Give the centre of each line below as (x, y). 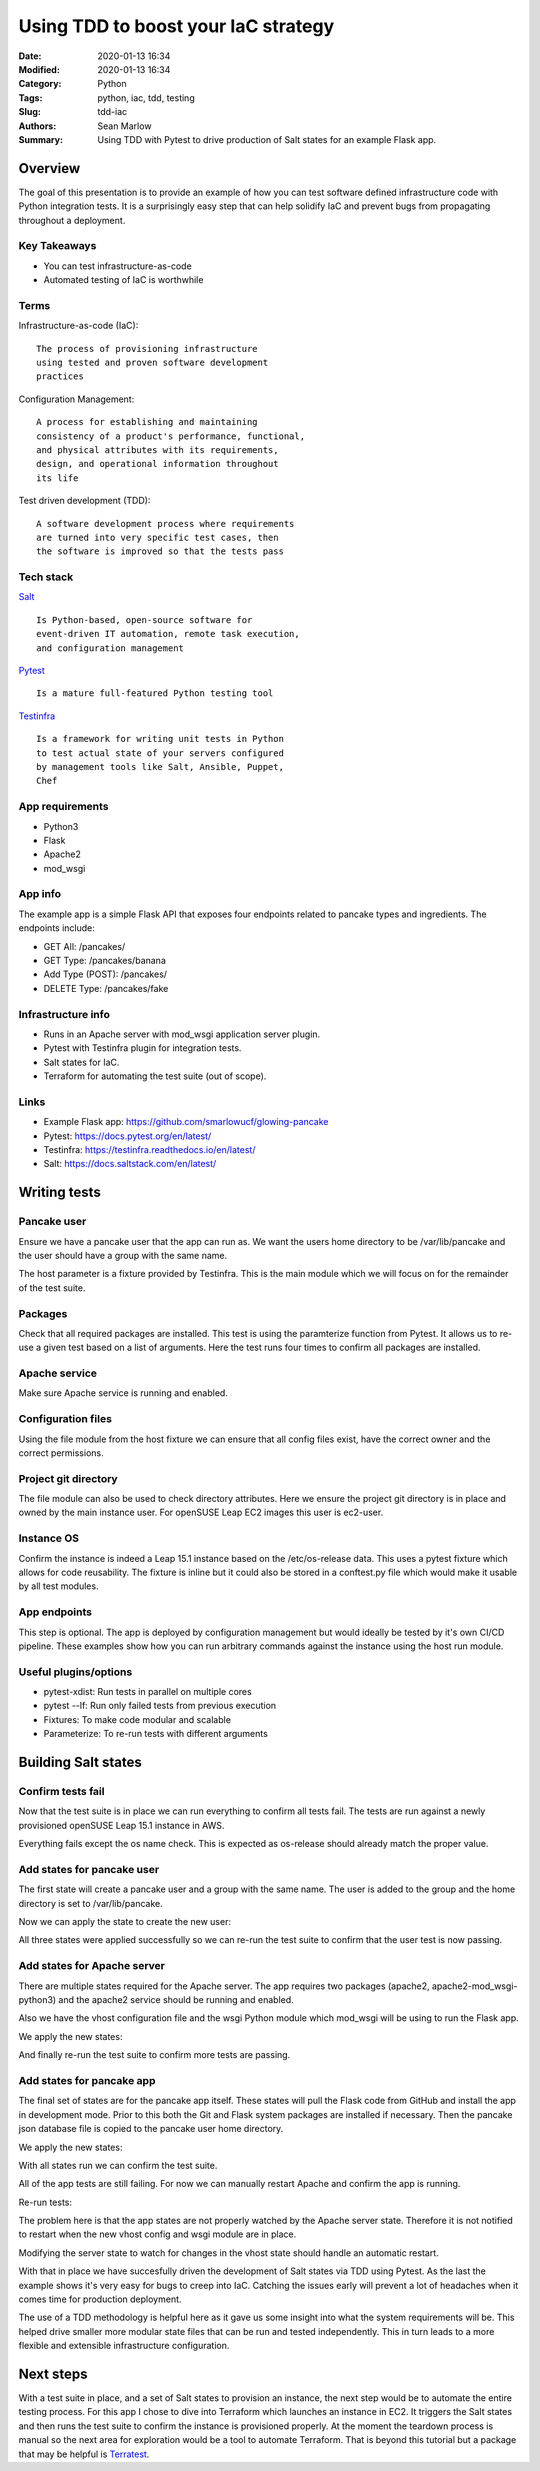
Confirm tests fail (61, 1792)
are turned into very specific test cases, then (157, 537)
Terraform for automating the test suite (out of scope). (155, 1076)
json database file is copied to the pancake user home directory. (151, 2129)
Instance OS (49, 1538)
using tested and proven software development (152, 363)
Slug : (30, 112)
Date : (30, 56)
